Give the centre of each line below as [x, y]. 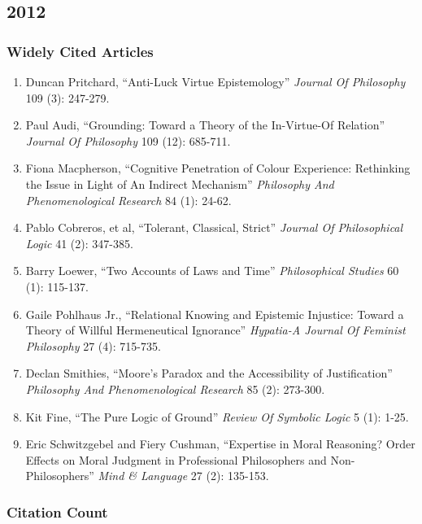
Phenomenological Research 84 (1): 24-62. [128, 200]
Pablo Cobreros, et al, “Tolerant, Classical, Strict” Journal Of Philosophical [214, 227]
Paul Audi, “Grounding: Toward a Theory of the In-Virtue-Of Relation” [205, 125]
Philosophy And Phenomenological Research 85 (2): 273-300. [175, 389]
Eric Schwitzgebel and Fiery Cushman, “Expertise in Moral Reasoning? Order [220, 444]
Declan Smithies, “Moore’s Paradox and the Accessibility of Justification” [209, 373]
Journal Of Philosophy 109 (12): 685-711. [128, 140]
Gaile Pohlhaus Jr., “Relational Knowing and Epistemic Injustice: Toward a [215, 314]
